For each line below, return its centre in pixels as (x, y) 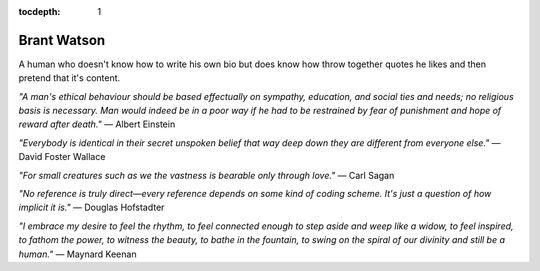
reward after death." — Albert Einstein (97, 124)
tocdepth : (39, 11)
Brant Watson (62, 40)
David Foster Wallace (62, 157)
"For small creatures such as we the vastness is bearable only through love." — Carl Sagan (206, 175)
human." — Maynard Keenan (77, 254)
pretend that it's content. (69, 78)
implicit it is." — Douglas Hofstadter (91, 207)
